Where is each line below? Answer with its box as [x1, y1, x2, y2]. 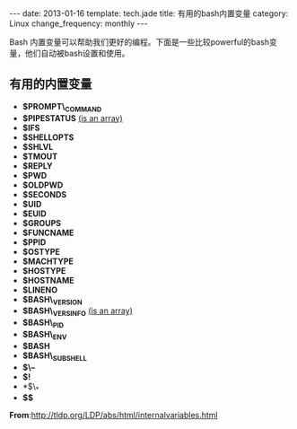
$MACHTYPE [22, 256, 74, 267]
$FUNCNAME [22, 227, 74, 238]
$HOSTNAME [22, 275, 74, 285]
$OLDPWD [22, 179, 64, 190]
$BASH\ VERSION [22, 293, 83, 307]
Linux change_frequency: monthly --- [9, 18, 148, 29]
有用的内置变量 [9, 76, 92, 92]
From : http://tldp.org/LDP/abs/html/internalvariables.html [9, 410, 218, 421]
